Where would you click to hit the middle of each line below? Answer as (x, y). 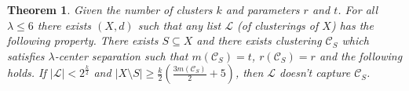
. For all (358, 9)
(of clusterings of (278, 25)
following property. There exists (83, 40)
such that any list (179, 25)
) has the (352, 25)
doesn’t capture (315, 73)
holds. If (27, 73)
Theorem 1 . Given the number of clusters (110, 9)
